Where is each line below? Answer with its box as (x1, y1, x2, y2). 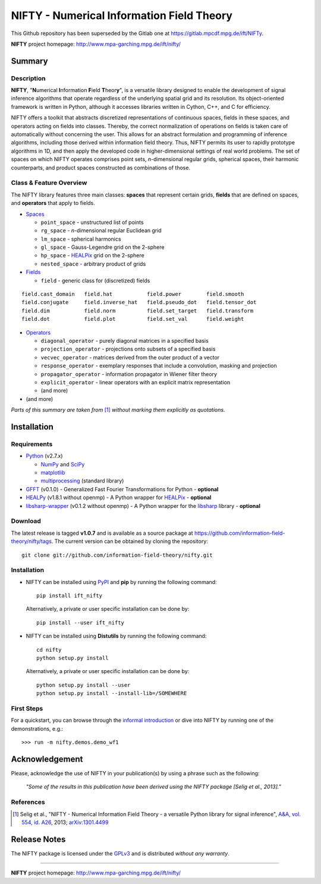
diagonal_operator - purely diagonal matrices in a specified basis (40, 337, 209, 344)
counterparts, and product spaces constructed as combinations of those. (11, 164, 190, 171)
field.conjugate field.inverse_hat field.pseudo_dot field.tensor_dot (21, 299, 257, 306)
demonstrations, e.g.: (11, 725, 64, 732)
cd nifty (36, 646, 62, 653)
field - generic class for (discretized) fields (40, 277, 150, 284)
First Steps (11, 704, 43, 712)
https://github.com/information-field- (194, 529, 285, 536)
